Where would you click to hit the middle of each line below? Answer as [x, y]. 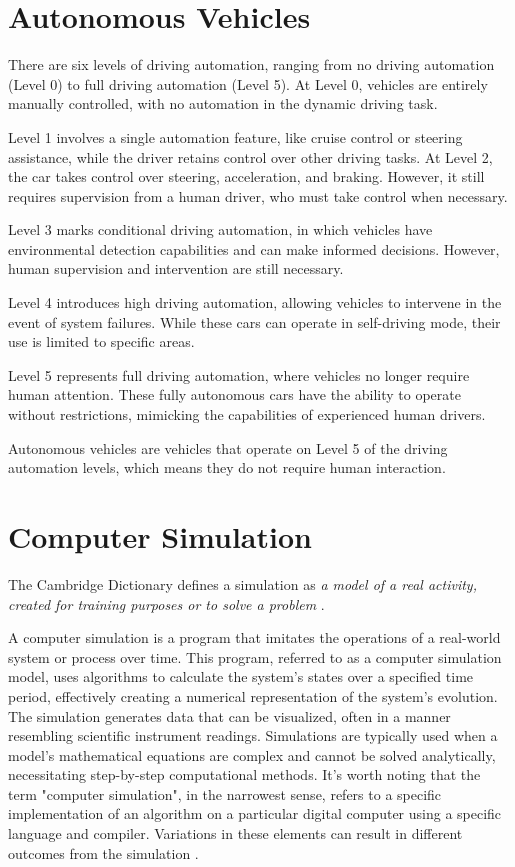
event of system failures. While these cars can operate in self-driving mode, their [254, 321]
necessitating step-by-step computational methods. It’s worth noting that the [244, 774]
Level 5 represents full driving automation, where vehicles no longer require [239, 374]
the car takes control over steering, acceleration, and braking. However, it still [246, 176]
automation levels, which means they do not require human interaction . [227, 467]
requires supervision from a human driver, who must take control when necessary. [258, 195]
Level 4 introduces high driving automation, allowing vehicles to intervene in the [255, 302]
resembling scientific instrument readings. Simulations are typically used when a [253, 735]
